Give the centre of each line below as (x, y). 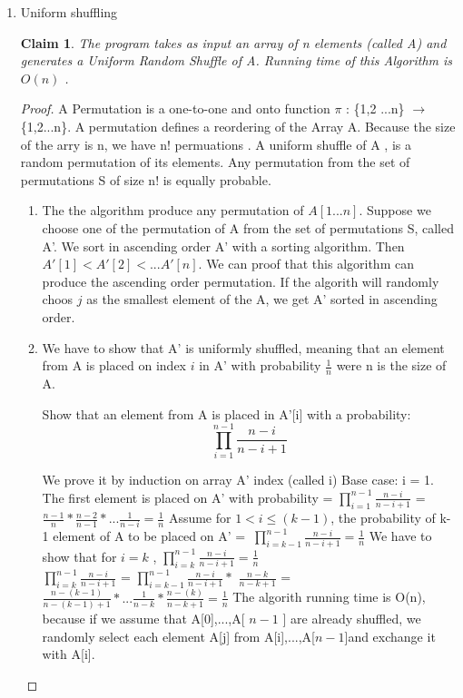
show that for (79, 556)
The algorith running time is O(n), (329, 597)
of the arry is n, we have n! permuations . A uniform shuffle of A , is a (216, 144)
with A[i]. (69, 654)
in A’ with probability (260, 365)
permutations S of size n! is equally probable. (146, 179)
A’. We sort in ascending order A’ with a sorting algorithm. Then (223, 246)
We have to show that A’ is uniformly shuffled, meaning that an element (243, 347)
